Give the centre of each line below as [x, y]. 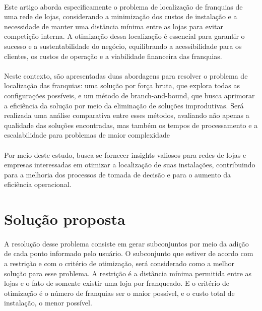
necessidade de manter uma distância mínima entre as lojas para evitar [114, 26]
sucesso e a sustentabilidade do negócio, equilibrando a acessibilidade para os [123, 46]
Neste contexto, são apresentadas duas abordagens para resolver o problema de [126, 75]
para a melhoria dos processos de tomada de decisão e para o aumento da [118, 174]
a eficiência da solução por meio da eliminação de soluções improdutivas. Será [124, 105]
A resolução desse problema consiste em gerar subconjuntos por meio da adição [126, 243]
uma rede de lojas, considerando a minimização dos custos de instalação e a [121, 16]
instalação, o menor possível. [48, 303]
